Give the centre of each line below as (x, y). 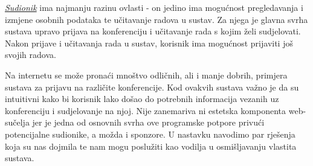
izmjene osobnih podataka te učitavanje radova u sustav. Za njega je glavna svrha (156, 19)
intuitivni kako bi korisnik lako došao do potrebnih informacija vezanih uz (142, 99)
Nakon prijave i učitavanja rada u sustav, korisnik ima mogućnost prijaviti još (149, 43)
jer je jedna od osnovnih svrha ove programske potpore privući (148, 122)
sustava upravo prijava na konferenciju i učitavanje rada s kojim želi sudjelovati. (153, 31)
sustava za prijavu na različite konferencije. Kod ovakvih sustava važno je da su (152, 87)
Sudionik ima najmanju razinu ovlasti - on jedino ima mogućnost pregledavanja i (154, 7)
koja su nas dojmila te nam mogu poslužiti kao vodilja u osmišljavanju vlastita (151, 146)
